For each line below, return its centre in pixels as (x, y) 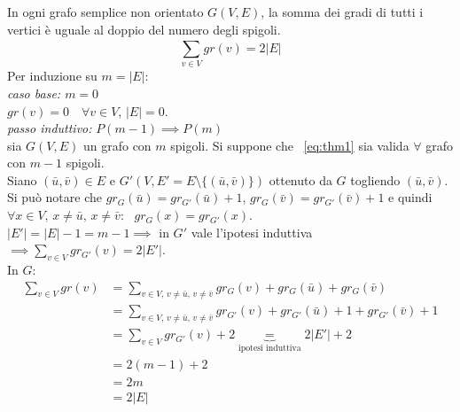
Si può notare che (55, 197)
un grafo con (117, 145)
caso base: (34, 93)
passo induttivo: (50, 128)
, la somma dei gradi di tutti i (342, 12)
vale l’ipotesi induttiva (252, 232)
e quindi (410, 197)
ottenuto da (300, 179)
